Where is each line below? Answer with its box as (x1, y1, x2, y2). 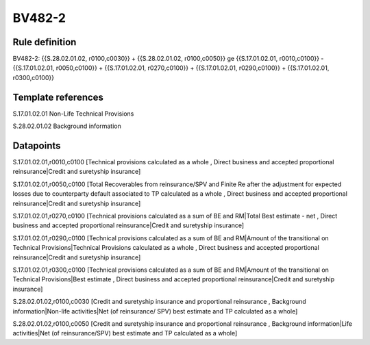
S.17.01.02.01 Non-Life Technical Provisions (12, 110, 134, 118)
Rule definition (12, 36, 77, 48)
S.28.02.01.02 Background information (12, 122, 121, 130)
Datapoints (12, 140, 61, 151)
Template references (12, 91, 104, 103)
